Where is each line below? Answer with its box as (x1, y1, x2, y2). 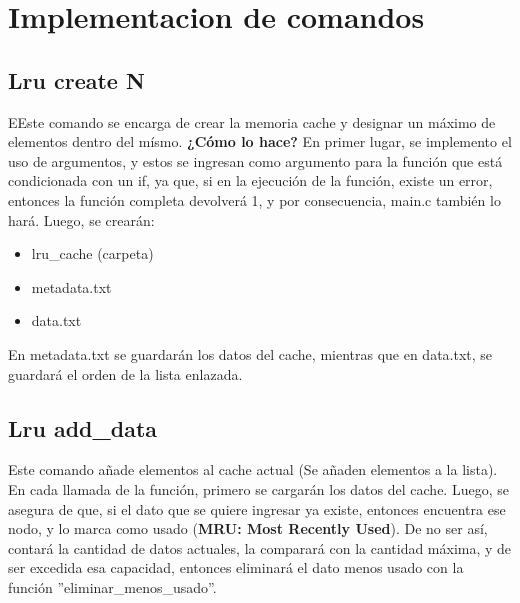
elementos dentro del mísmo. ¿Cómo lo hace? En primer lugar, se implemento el (8, 131, 512, 152)
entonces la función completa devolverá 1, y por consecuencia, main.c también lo (8, 189, 501, 210)
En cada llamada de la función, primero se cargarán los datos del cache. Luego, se (8, 478, 509, 499)
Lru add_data (8, 412, 158, 443)
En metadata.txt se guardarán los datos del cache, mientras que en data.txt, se (8, 343, 493, 364)
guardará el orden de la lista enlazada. (8, 363, 243, 384)
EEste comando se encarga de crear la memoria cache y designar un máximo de (8, 111, 496, 132)
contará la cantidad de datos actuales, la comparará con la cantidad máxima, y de (8, 537, 512, 558)
